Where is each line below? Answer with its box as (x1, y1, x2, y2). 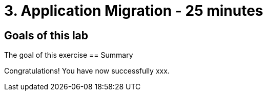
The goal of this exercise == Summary (4, 51, 133, 60)
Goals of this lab (4, 29, 89, 42)
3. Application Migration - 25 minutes (4, 2, 263, 19)
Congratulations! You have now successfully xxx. (4, 66, 170, 76)
